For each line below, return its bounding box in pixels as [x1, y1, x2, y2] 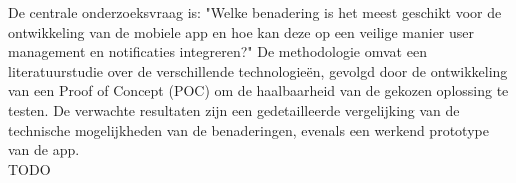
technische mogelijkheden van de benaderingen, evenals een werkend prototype [8, 119, 489, 140]
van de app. [8, 139, 80, 160]
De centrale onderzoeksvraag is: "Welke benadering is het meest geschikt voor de [8, 2, 502, 22]
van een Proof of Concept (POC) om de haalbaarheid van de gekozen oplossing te [8, 80, 509, 101]
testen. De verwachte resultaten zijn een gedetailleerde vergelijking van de [8, 99, 460, 120]
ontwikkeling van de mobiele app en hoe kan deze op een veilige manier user [8, 21, 475, 42]
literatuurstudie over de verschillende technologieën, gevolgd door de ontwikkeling [8, 60, 508, 81]
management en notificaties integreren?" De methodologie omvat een [8, 41, 427, 62]
